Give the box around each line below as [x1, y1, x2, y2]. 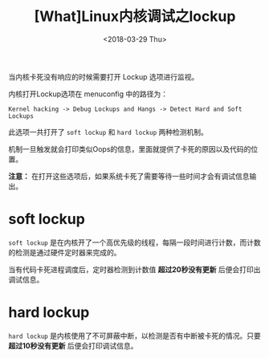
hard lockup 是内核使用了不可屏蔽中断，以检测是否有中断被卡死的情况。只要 [8, 331, 261, 340]
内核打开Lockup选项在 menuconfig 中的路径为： [8, 89, 169, 99]
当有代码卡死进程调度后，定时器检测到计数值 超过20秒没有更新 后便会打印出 [8, 264, 261, 274]
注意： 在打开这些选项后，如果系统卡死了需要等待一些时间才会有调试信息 [8, 171, 250, 181]
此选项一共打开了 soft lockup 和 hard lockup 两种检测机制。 [8, 127, 209, 136]
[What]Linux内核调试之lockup [34, 7, 236, 26]
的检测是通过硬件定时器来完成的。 [8, 247, 121, 257]
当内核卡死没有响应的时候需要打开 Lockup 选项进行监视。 [8, 71, 199, 81]
